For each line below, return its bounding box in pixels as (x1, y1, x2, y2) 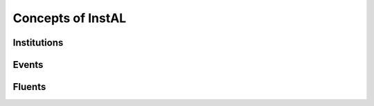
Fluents (12, 81, 46, 93)
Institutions (12, 37, 64, 48)
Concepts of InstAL (12, 10, 127, 26)
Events (12, 59, 44, 71)
